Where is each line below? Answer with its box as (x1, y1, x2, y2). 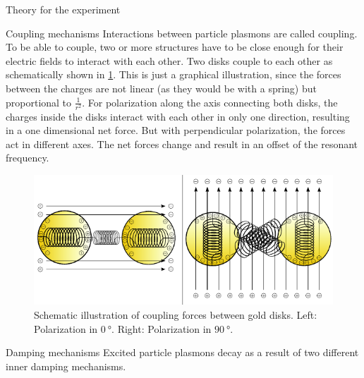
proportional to (6, 94, 72, 109)
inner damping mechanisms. (6, 358, 126, 373)
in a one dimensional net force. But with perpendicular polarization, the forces (6, 123, 346, 138)
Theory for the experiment (6, 2, 121, 16)
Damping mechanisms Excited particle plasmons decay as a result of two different (6, 345, 359, 360)
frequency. (6, 150, 49, 165)
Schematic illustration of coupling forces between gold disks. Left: (34, 307, 317, 322)
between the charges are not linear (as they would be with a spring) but (6, 80, 317, 95)
